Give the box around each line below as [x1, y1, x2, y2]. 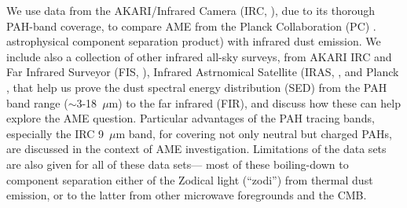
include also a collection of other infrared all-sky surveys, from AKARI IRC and [6, 48, 392, 64]
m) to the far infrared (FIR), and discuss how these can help [108, 94, 401, 111]
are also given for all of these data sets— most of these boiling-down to [6, 155, 349, 172]
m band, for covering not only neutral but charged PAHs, [115, 125, 393, 141]
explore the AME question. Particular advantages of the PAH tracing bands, [6, 110, 375, 126]
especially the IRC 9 [6, 125, 104, 141]
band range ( [6, 94, 68, 111]
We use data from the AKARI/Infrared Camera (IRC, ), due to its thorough [6, 2, 375, 18]
